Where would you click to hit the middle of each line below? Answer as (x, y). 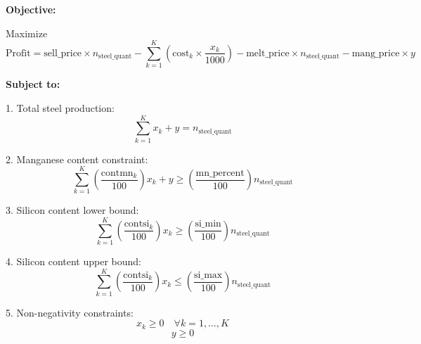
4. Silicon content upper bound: (73, 261)
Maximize (27, 33)
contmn (117, 173)
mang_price (376, 53)
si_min (208, 224)
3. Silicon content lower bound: (72, 210)
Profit (18, 53)
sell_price (63, 53)
